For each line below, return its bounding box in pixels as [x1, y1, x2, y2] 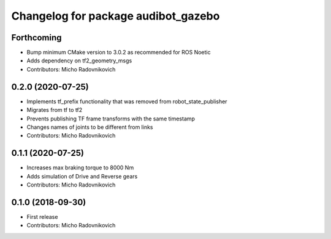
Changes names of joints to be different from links [26, 123, 153, 131]
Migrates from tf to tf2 [26, 106, 83, 114]
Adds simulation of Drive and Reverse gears [26, 172, 138, 180]
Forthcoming [11, 32, 62, 43]
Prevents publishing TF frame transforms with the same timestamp [26, 115, 196, 122]
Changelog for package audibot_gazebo [11, 9, 220, 23]
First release [26, 213, 58, 220]
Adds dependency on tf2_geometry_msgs [26, 57, 132, 64]
